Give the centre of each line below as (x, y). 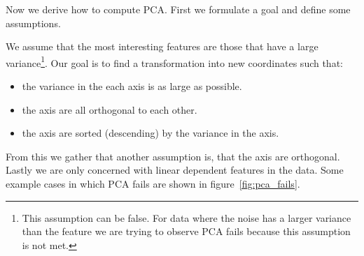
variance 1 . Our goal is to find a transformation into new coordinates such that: (174, 61)
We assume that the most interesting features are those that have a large (162, 46)
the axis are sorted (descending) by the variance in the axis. (150, 133)
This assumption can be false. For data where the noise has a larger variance (187, 217)
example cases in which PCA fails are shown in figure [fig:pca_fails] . (153, 183)
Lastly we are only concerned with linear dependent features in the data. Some (175, 170)
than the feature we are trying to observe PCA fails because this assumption (186, 231)
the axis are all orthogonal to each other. (110, 109)
